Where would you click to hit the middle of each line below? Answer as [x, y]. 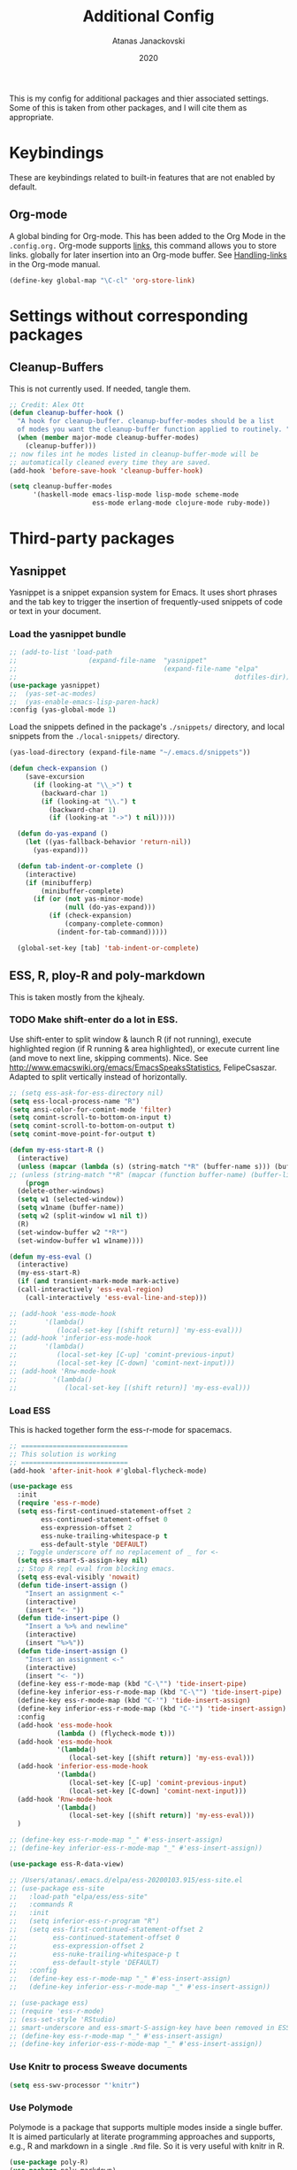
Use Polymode [41, 2108]
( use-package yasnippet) [55, 685]
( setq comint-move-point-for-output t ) [83, 1135]
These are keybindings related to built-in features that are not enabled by [142, 177]
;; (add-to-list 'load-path [61, 652]
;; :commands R [41, 1905]
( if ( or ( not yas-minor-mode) [88, 899]
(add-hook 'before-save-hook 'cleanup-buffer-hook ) [106, 471]
